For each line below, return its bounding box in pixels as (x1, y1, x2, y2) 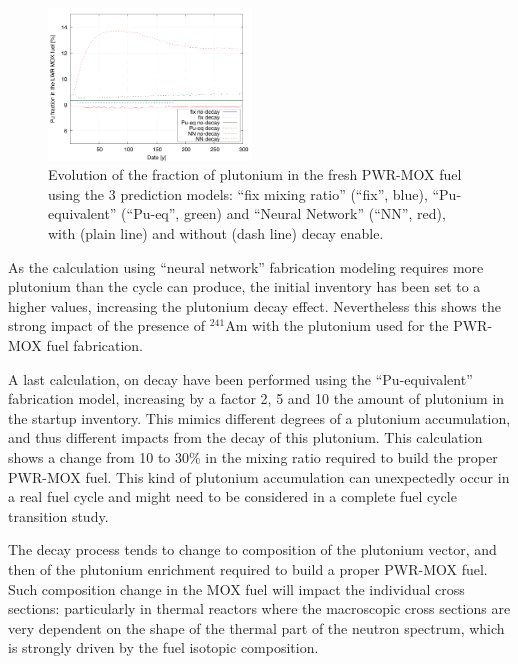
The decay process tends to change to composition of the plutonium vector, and (8, 539, 497, 560)
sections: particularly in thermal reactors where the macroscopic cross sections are (8, 598, 511, 619)
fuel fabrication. (46, 334, 144, 355)
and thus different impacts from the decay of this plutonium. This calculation (8, 427, 483, 448)
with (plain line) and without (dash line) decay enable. (48, 223, 384, 243)
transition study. (8, 505, 109, 526)
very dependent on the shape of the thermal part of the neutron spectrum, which (8, 617, 505, 638)
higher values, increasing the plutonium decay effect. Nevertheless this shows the (8, 295, 501, 316)
